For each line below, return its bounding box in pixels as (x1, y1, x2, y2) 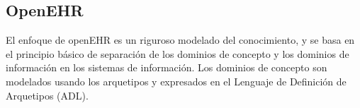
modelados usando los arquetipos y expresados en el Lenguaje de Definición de (6, 73, 347, 88)
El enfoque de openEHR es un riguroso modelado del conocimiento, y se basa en (6, 32, 355, 47)
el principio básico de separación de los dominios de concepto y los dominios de (6, 46, 349, 61)
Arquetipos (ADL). (6, 88, 89, 102)
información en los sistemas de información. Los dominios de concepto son (6, 60, 327, 75)
